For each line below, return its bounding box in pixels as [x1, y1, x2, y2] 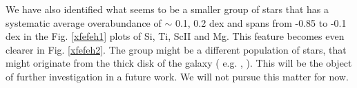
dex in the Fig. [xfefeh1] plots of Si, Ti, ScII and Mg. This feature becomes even [6, 29, 345, 43]
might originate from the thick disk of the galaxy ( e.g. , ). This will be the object [6, 56, 352, 70]
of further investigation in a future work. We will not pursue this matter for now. [6, 69, 349, 83]
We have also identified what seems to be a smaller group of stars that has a [6, 2, 329, 16]
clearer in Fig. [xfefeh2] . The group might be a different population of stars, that [6, 42, 347, 56]
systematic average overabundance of [6, 15, 162, 30]
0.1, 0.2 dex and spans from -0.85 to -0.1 [175, 15, 347, 30]
